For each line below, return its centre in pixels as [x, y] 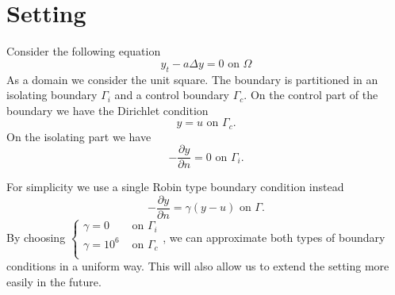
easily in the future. [54, 281]
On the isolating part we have [79, 136]
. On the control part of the [311, 95]
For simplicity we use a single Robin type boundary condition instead [175, 187]
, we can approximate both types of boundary [274, 237]
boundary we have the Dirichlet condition [107, 110]
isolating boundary [52, 95]
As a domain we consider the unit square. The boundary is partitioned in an [192, 79]
